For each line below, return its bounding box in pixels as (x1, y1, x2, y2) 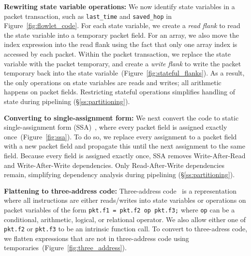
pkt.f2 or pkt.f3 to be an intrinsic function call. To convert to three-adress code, (4, 224, 248, 234)
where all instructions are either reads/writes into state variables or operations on (4, 195, 246, 205)
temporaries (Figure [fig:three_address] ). (4, 242, 127, 253)
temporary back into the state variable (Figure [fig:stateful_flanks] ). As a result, (4, 68, 245, 78)
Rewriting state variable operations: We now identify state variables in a (4, 1, 235, 11)
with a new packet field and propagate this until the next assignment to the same (4, 141, 245, 151)
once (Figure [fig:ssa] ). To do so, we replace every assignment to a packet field (4, 131, 237, 141)
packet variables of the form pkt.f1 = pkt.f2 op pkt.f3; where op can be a (4, 204, 235, 214)
